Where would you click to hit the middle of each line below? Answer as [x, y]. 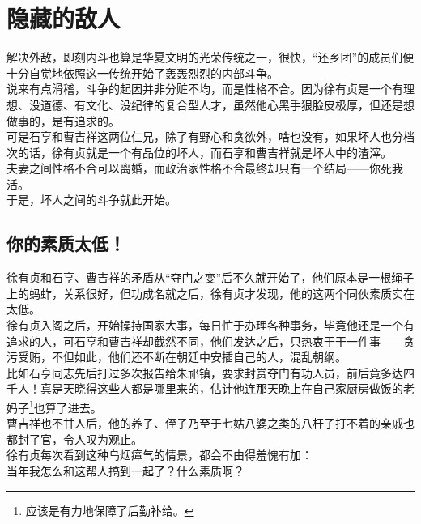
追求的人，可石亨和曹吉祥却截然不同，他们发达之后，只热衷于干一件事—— [205, 341]
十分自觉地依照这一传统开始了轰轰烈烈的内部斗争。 [142, 72]
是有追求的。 [85, 120]
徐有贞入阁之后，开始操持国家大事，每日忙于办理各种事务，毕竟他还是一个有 [210, 325]
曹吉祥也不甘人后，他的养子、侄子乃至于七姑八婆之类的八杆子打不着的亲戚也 [210, 423]
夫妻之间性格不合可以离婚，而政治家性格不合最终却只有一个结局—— [188, 168]
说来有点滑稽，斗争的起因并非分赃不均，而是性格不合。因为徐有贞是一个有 [205, 89]
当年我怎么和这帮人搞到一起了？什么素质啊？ [125, 471]
